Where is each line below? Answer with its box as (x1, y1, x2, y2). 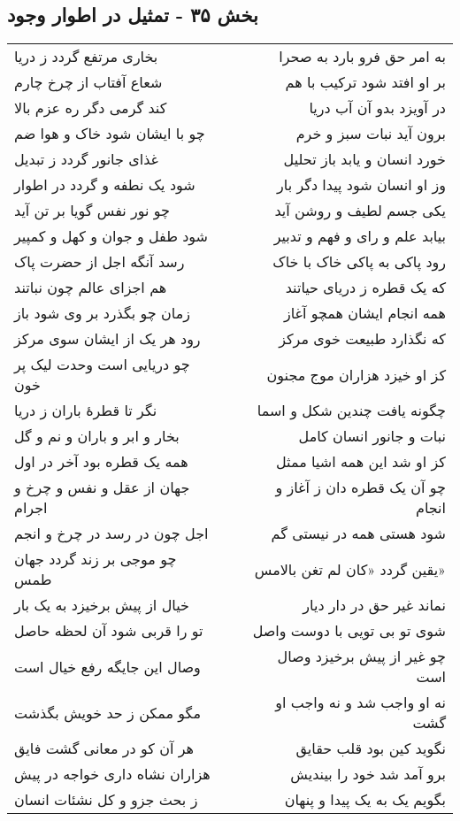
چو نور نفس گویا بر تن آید (14, 200, 170, 221)
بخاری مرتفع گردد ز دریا (14, 46, 158, 67)
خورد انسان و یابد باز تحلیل (283, 149, 446, 170)
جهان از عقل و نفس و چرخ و (14, 477, 190, 498)
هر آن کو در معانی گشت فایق (14, 738, 195, 759)
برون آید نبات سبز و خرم (295, 123, 446, 144)
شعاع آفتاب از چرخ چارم (14, 72, 163, 93)
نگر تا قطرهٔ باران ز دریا (14, 400, 157, 421)
